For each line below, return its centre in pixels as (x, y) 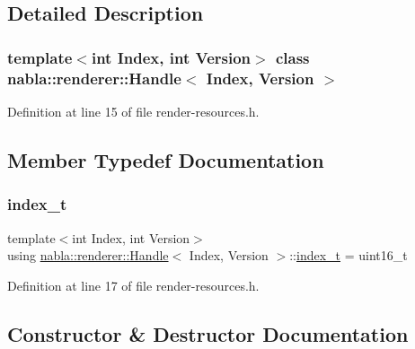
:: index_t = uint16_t (349, 255)
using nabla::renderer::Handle (88, 255)
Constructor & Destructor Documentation (208, 333)
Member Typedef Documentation (166, 159)
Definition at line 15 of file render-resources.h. (133, 111)
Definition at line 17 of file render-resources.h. (133, 285)
